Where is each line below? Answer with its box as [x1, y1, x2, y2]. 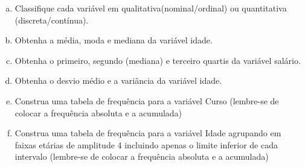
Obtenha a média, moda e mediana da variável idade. [14, 34, 213, 46]
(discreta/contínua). [14, 13, 89, 26]
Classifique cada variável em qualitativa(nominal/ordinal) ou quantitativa [14, 2, 287, 14]
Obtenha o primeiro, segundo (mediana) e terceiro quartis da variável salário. [14, 54, 301, 66]
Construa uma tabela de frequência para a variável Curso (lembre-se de [14, 94, 279, 107]
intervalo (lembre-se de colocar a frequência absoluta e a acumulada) [14, 150, 269, 163]
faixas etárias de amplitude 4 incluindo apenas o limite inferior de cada [14, 138, 278, 151]
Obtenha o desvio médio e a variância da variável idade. [14, 74, 222, 87]
